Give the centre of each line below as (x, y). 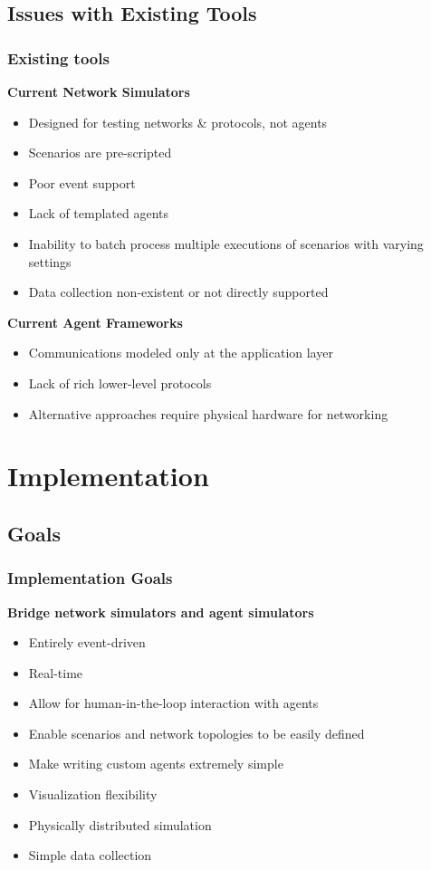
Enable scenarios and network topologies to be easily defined (196, 733)
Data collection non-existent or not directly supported (178, 292)
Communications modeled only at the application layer (181, 353)
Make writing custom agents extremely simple (156, 764)
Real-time (56, 672)
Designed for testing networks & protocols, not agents (178, 122)
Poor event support (82, 182)
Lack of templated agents (99, 213)
